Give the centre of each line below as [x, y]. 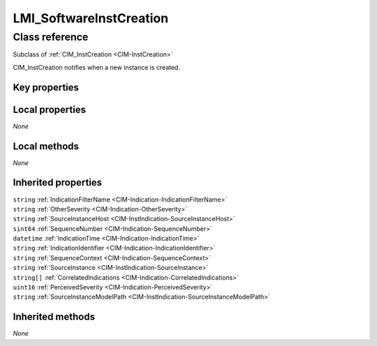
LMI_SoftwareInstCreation [91, 18]
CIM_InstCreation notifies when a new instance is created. [97, 67]
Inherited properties [58, 182]
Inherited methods [54, 317]
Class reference [51, 37]
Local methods [46, 146]
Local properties [50, 109]
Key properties [46, 87]
